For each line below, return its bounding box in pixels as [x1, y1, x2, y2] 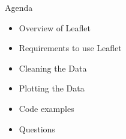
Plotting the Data [19, 82, 85, 94]
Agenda [5, 1, 33, 13]
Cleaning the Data [19, 61, 87, 74]
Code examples [19, 102, 74, 114]
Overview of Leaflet [19, 21, 91, 34]
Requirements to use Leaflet [19, 42, 122, 54]
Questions [19, 122, 55, 135]
